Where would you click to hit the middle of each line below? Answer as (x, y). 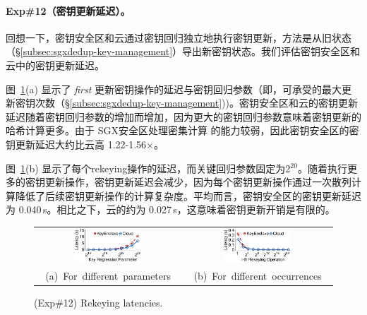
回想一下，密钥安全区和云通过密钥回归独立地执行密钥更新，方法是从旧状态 (179, 37)
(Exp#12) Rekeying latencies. (98, 303)
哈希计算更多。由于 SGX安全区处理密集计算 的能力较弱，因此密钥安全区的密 (182, 130)
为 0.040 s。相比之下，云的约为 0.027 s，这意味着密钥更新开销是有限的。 (170, 209)
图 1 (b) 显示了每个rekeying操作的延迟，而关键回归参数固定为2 (148, 168)
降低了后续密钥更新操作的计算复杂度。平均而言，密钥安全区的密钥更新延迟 (188, 195)
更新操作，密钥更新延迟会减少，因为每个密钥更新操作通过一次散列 (198, 182)
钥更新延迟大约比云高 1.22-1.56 (76, 144)
